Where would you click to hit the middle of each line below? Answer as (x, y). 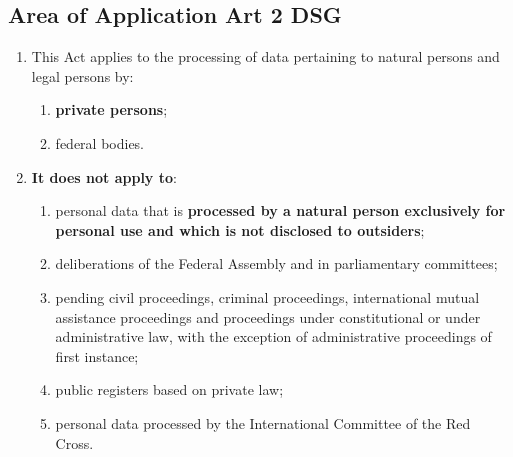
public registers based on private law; (169, 389)
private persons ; (111, 109)
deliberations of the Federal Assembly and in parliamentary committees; (276, 263)
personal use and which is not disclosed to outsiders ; (240, 229)
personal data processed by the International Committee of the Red (263, 422)
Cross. (74, 442)
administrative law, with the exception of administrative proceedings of (273, 336)
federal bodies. (100, 142)
